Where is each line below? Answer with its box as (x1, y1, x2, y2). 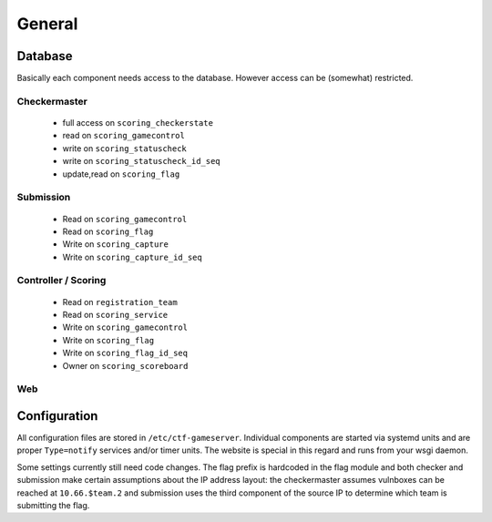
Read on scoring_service (62, 310, 169, 321)
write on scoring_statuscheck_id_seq (62, 156, 220, 167)
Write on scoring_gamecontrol (62, 322, 189, 333)
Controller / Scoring (16, 274, 107, 287)
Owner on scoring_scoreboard (62, 360, 189, 371)
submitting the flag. (16, 500, 90, 511)
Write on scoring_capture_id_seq (62, 251, 202, 262)
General (16, 14, 78, 34)
